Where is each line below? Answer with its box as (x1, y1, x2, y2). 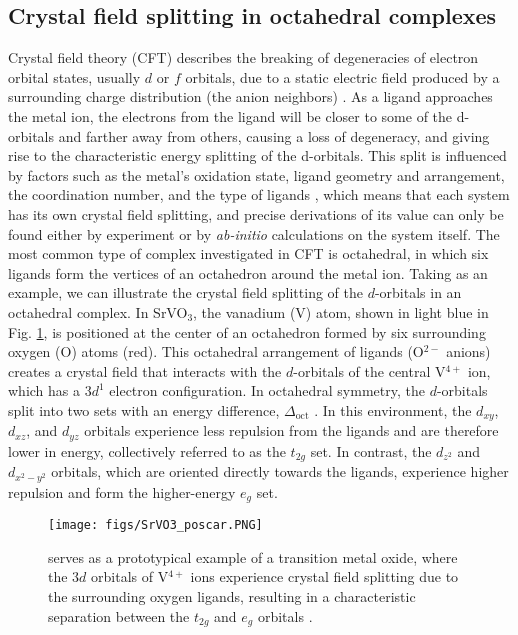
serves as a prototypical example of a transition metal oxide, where (48, 546, 458, 567)
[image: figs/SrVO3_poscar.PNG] (48, 518, 263, 533)
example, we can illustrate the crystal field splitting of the (8, 282, 363, 303)
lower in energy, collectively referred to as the (8, 440, 286, 461)
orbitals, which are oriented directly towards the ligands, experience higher (51, 461, 509, 482)
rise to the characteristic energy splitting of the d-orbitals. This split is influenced (8, 145, 507, 166)
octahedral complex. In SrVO (8, 301, 188, 322)
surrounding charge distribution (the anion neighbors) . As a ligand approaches (8, 86, 493, 107)
